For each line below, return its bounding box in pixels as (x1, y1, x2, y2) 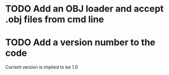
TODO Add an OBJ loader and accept (5, 3, 164, 15)
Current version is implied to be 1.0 (5, 64, 78, 70)
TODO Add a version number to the (5, 37, 156, 48)
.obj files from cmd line (5, 14, 104, 25)
